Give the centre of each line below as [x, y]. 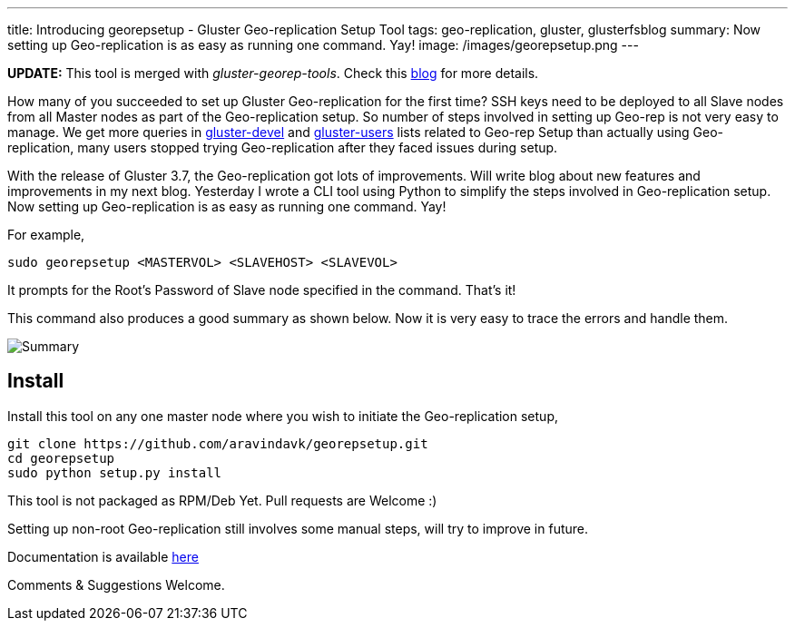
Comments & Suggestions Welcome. [116, 584]
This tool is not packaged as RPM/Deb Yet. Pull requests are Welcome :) [222, 500]
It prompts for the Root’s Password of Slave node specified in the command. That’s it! [262, 290]
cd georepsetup [61, 458]
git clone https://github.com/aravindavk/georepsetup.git [218, 443]
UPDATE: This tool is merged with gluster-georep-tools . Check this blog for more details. [273, 73]
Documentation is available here [103, 556]
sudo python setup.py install [115, 472]
